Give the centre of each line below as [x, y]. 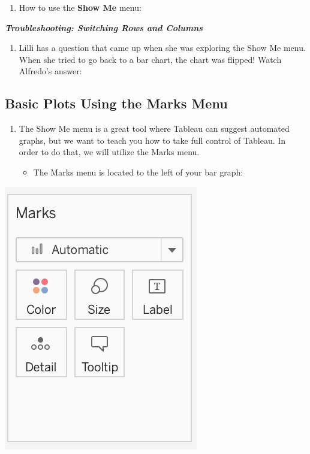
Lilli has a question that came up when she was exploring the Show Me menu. [162, 48]
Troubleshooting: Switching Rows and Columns [104, 27]
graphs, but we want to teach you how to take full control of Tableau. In [152, 140]
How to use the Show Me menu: [80, 7]
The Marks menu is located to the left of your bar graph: [138, 172]
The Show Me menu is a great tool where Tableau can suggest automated [154, 128]
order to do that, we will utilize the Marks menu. [109, 152]
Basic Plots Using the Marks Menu [116, 103]
